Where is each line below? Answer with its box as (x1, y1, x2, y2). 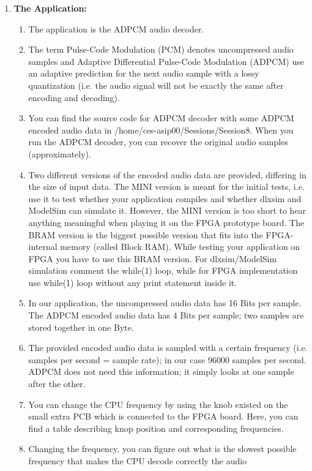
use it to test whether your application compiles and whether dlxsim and (28, 192, 302, 205)
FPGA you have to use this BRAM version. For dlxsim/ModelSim (28, 252, 277, 265)
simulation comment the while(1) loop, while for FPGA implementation (28, 264, 298, 277)
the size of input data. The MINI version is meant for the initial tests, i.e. (28, 180, 305, 193)
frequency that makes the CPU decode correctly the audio (28, 454, 247, 467)
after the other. (28, 377, 86, 390)
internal (28, 240, 58, 253)
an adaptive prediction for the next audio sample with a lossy (28, 67, 259, 80)
